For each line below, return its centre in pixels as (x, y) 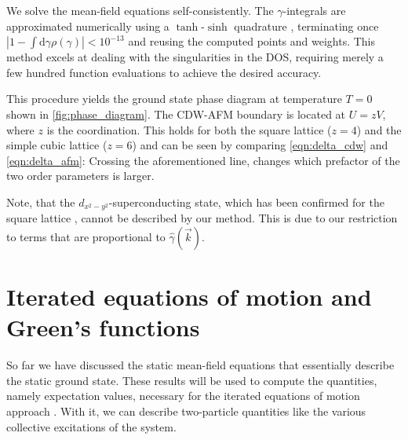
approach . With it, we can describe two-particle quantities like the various (186, 411)
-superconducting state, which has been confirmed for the (246, 202)
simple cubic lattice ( (57, 145)
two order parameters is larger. (80, 176)
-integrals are (314, 10)
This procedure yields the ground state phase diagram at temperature (174, 99)
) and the (379, 129)
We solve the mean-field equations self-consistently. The (140, 10)
